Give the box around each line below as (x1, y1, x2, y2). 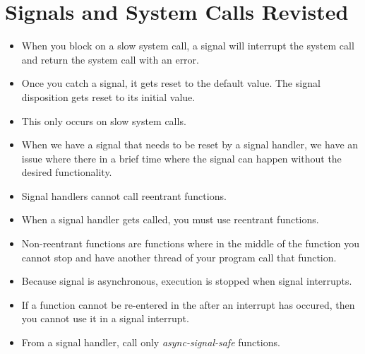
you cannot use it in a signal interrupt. (21, 311, 189, 326)
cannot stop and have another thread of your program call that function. (21, 249, 337, 264)
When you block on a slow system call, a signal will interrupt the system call (21, 38, 354, 53)
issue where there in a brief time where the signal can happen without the (21, 151, 342, 165)
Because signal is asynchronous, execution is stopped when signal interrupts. (21, 273, 352, 288)
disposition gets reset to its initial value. (21, 89, 196, 104)
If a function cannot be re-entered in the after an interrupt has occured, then (21, 297, 355, 312)
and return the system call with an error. (21, 52, 199, 66)
